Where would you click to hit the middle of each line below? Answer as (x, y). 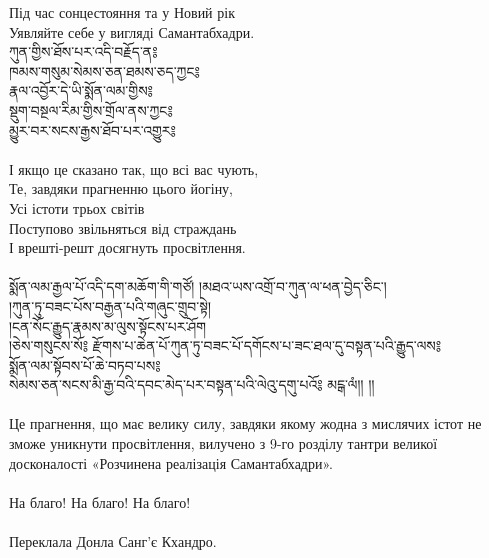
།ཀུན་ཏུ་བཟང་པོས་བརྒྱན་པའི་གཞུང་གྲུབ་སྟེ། (110, 305)
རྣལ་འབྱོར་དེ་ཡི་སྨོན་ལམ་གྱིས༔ (81, 90)
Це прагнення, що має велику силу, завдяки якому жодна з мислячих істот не (245, 423)
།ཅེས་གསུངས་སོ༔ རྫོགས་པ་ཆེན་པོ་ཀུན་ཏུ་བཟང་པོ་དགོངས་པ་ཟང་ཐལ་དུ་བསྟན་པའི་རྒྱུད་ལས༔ (225, 345)
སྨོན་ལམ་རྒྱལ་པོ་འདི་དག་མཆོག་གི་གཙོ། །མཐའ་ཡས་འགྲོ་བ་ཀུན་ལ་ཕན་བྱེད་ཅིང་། (198, 286)
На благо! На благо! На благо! (100, 501)
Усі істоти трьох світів (77, 207)
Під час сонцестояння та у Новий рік (122, 12)
